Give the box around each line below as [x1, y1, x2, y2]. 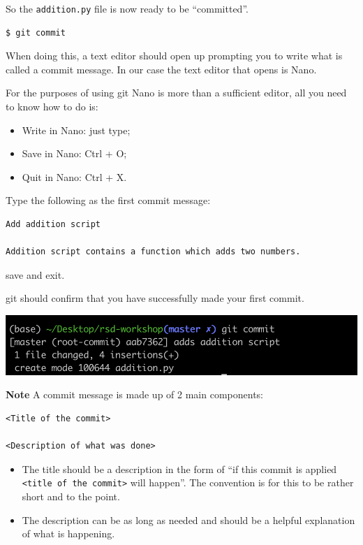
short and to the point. [22, 489, 120, 504]
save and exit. [6, 267, 65, 282]
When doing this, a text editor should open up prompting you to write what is [6, 48, 343, 63]
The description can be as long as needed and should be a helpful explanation [22, 512, 355, 527]
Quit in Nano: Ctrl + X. [22, 169, 127, 184]
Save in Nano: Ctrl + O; [22, 146, 127, 161]
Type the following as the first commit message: [6, 193, 211, 208]
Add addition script [6, 219, 101, 229]
